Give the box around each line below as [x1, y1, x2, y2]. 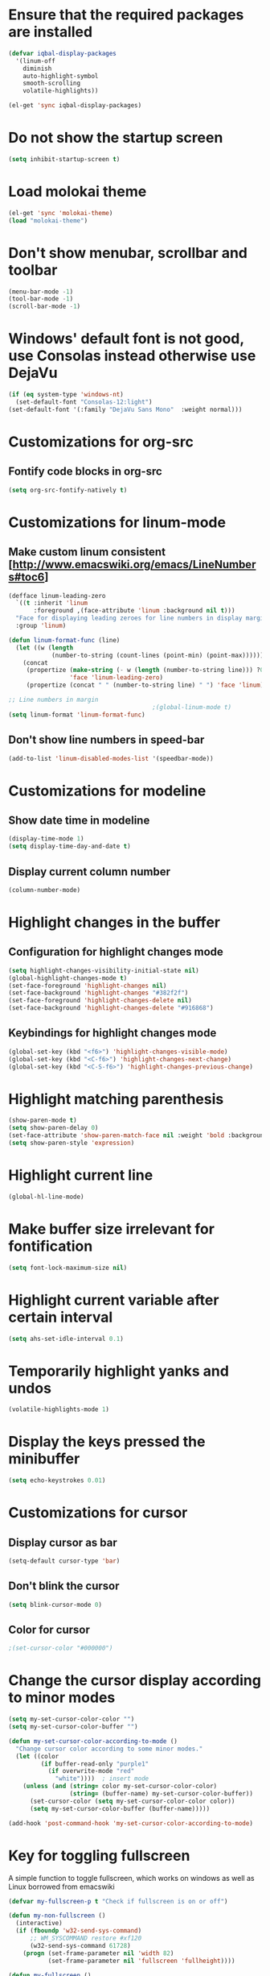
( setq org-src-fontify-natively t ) [8, 486, 128, 494]
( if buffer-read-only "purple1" [40, 1759, 149, 1768]
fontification [8, 1237, 93, 1255]
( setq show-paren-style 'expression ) [8, 1139, 135, 1148]
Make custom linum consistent [8, 546, 166, 559]
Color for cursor [8, 1622, 90, 1637]
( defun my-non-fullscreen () [8, 1912, 106, 1920]
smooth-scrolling [22, 79, 81, 88]
